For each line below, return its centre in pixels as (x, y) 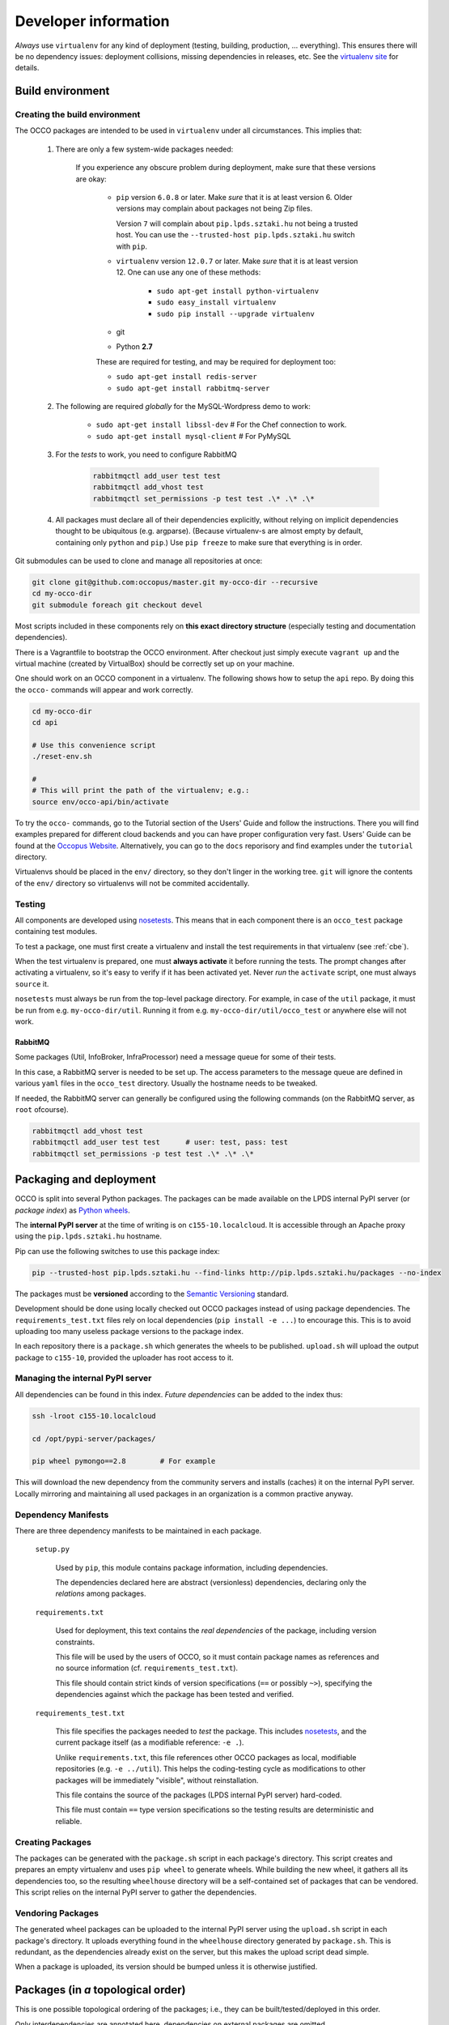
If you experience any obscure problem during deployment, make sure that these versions (226, 168)
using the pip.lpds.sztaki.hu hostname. (88, 1236)
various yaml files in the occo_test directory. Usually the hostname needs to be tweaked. (166, 1083)
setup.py (53, 1550)
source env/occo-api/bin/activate (100, 801)
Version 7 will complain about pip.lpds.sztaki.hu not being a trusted (237, 224)
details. (27, 68)
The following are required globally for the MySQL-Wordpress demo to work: (183, 406)
